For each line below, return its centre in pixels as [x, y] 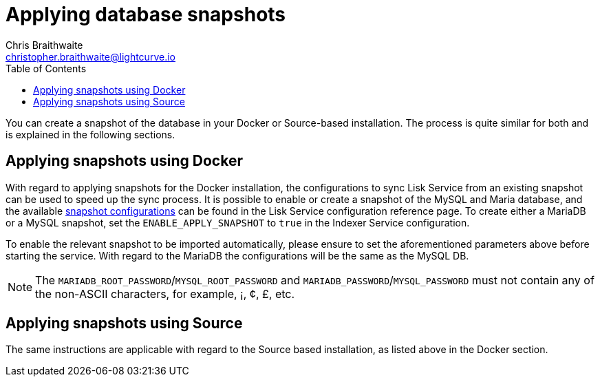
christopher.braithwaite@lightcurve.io [90, 56]
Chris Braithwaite [44, 45]
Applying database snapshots [146, 14]
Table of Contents [46, 68]
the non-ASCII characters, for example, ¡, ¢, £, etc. [165, 294]
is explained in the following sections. [90, 134]
